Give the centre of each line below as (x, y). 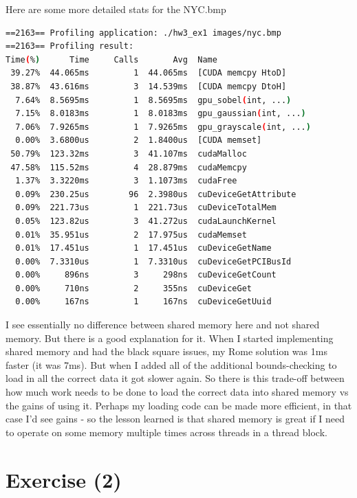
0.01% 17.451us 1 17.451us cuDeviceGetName (143, 248)
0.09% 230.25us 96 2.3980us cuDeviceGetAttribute (156, 194)
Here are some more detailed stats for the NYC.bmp (116, 9)
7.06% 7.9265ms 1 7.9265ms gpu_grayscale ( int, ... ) (163, 127)
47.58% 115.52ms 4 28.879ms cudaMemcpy (129, 167)
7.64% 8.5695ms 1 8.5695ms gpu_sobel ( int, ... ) (153, 100)
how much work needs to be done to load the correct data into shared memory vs (177, 392)
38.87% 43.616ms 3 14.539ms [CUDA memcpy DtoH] (149, 86)
